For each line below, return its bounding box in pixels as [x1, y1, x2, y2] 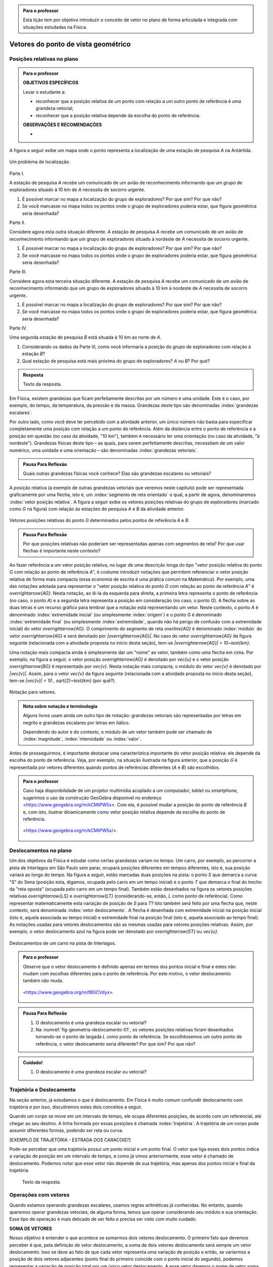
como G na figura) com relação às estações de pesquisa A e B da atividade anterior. [9, 506, 185, 512]
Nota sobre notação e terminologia [23, 703, 98, 709]
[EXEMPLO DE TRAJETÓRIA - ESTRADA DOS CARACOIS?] [9, 1137, 131, 1143]
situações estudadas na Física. [23, 24, 87, 30]
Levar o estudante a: [23, 89, 66, 95]
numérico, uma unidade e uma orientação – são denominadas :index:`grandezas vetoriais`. [9, 447, 198, 453]
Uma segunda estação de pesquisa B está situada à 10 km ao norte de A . [9, 334, 162, 341]
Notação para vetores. [9, 689, 56, 695]
